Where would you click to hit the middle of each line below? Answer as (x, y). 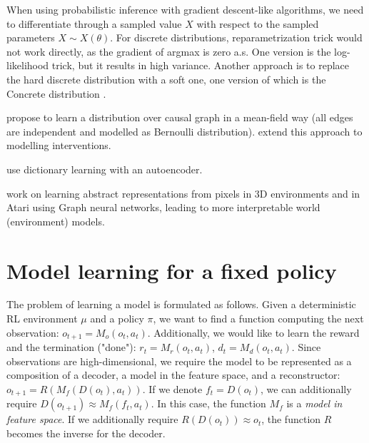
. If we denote (172, 388)
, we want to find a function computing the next (258, 319)
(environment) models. (56, 221)
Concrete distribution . (56, 93)
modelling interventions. (59, 145)
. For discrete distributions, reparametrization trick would (236, 37)
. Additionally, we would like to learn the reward (253, 332)
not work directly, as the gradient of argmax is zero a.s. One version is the (169, 51)
